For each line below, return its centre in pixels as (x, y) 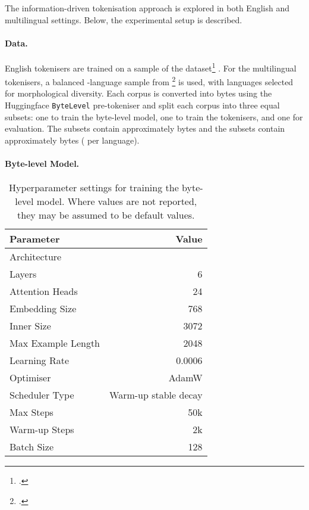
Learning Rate (40, 360)
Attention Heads (44, 291)
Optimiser (30, 378)
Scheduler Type (42, 395)
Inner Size (30, 326)
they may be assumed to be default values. (106, 215)
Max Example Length (55, 343)
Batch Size (31, 447)
